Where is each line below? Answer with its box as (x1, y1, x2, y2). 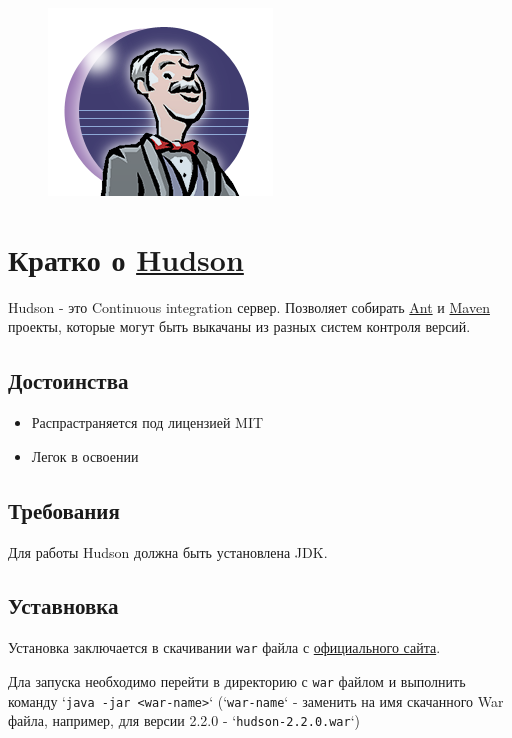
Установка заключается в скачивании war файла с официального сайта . (8, 637, 441, 658)
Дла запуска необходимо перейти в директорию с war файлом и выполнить (8, 670, 466, 691)
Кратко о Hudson (8, 238, 244, 279)
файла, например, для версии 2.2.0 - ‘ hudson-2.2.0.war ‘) (8, 710, 361, 731)
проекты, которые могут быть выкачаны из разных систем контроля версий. (8, 316, 471, 337)
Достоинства (8, 365, 129, 396)
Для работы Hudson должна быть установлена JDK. (8, 541, 328, 562)
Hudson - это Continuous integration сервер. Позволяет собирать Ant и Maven (8, 296, 490, 317)
